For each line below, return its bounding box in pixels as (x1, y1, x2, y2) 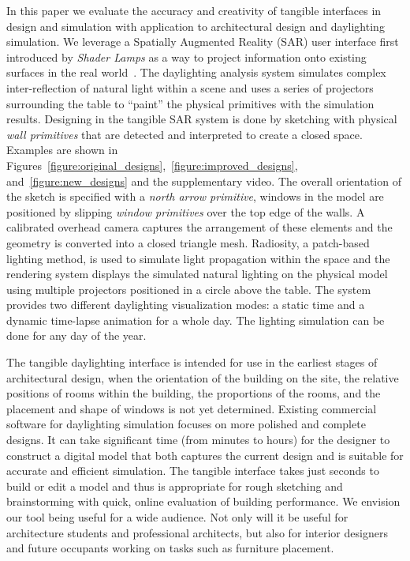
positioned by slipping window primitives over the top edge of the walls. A (6, 203, 365, 220)
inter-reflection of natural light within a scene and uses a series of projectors (6, 79, 374, 96)
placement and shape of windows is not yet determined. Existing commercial (6, 400, 377, 416)
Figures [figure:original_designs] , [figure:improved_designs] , (6, 156, 298, 173)
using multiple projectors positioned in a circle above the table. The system (6, 280, 371, 297)
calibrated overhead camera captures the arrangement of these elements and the (6, 219, 393, 235)
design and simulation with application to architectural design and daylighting (6, 17, 385, 34)
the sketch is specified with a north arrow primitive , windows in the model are (6, 188, 384, 205)
